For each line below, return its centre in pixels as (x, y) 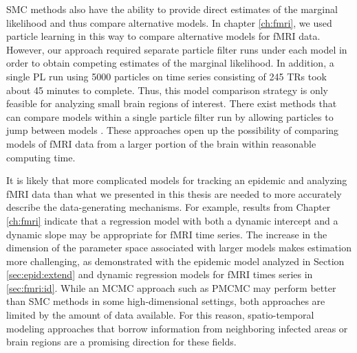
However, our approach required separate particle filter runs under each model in (177, 49)
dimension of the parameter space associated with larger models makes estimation (179, 248)
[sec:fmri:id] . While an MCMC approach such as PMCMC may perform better (171, 287)
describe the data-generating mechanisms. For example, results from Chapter (169, 207)
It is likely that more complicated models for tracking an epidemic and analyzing (177, 180)
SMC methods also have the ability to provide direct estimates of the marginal (172, 9)
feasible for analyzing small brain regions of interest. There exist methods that (172, 103)
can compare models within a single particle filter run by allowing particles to (170, 116)
